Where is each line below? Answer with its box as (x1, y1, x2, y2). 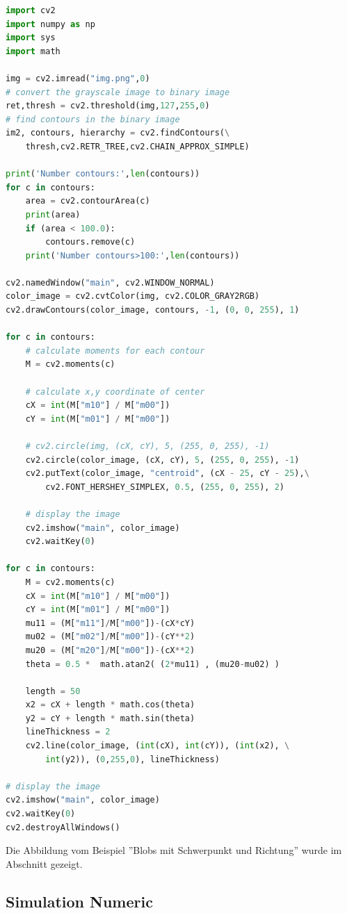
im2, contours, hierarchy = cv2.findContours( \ (6, 128, 230, 138)
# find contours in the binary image (6, 114, 180, 124)
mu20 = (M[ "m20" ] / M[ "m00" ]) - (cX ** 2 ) (25, 645, 195, 655)
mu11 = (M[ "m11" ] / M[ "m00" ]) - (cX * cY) (25, 618, 195, 628)
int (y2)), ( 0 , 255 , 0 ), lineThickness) (45, 754, 220, 764)
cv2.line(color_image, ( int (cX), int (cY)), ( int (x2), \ (25, 741, 290, 751)
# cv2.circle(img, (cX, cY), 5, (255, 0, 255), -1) (25, 441, 270, 451)
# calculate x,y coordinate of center (25, 386, 205, 397)
